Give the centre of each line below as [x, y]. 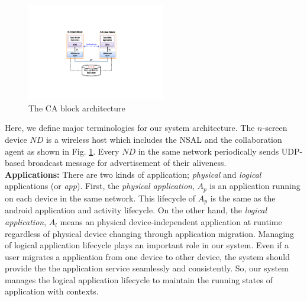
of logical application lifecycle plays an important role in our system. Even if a [147, 245]
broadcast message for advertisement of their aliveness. [127, 163]
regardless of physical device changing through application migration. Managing [149, 233]
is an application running [255, 186]
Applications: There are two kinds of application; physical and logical [133, 174]
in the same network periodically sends [209, 151]
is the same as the [243, 198]
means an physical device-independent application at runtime [171, 221]
